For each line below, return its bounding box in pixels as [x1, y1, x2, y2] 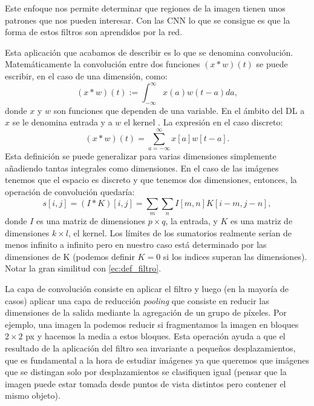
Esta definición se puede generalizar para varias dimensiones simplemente [5, 150, 276, 162]
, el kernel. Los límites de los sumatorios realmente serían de [68, 226, 292, 239]
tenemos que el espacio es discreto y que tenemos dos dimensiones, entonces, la [5, 173, 297, 186]
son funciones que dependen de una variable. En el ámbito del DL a [53, 104, 305, 116]
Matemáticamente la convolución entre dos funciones [5, 58, 200, 70]
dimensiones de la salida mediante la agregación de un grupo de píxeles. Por [5, 306, 287, 319]
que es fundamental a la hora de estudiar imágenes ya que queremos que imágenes [5, 353, 309, 366]
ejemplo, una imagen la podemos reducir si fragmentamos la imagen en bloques [5, 318, 299, 330]
